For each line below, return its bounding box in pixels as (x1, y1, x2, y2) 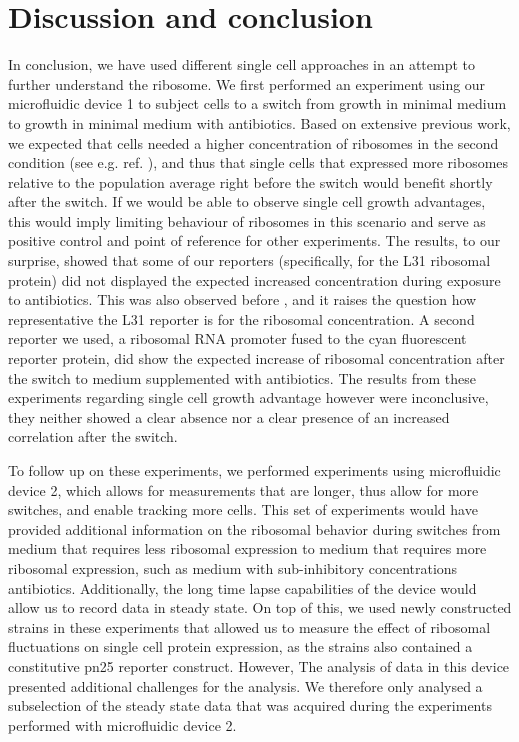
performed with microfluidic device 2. (8, 714, 237, 735)
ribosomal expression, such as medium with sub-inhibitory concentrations (8, 557, 458, 578)
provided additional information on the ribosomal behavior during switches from (8, 518, 501, 539)
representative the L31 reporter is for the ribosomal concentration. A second (8, 308, 475, 329)
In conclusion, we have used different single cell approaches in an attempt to (8, 54, 476, 75)
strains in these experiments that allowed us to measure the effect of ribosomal (8, 616, 491, 637)
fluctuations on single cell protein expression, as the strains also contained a (8, 636, 473, 657)
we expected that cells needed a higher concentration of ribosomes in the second (8, 132, 499, 153)
